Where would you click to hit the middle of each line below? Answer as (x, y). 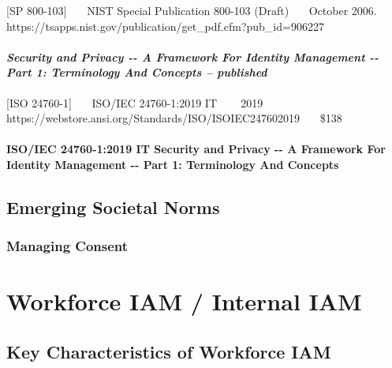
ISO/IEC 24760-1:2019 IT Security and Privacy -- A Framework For (196, 149)
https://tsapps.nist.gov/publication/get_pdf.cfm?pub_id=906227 (165, 26)
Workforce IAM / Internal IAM (184, 301)
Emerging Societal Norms (113, 207)
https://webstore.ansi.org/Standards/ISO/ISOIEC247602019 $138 (174, 118)
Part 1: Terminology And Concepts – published (137, 72)
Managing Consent (67, 246)
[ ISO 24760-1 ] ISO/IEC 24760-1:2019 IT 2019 (135, 102)
